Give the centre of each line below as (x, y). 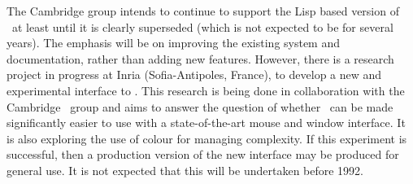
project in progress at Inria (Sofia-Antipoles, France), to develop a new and (194, 74)
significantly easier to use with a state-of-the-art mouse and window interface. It (206, 123)
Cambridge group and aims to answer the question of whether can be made (200, 106)
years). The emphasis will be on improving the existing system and (174, 43)
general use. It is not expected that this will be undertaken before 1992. (185, 170)
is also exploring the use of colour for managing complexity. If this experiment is (207, 138)
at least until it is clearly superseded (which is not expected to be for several (202, 26)
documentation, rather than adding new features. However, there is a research (200, 58)
